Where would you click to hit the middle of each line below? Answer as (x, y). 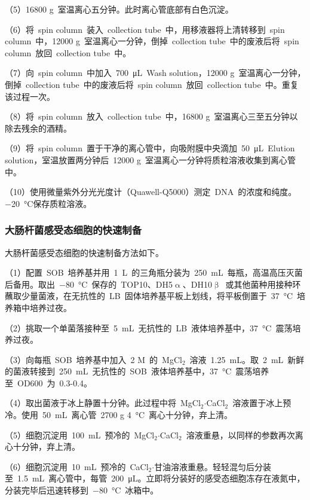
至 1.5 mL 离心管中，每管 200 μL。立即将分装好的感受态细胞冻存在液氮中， (155, 478)
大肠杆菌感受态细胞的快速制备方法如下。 (84, 252)
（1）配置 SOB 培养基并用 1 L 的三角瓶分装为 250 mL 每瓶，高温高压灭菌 (154, 272)
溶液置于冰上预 (262, 403)
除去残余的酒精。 (38, 128)
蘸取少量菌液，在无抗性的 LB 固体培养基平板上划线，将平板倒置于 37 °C (149, 296)
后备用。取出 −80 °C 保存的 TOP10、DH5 (89, 284)
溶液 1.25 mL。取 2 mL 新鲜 (247, 359)
